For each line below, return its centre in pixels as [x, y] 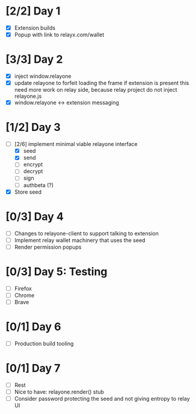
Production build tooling [44, 343]
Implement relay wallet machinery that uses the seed [80, 240]
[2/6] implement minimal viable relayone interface [76, 144]
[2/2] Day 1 [33, 11]
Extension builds [35, 28]
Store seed [28, 192]
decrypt [33, 171]
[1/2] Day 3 [33, 127]
